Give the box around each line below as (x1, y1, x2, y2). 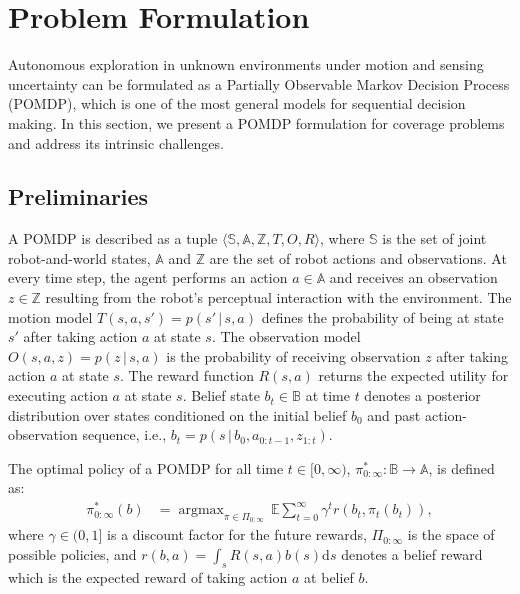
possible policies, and (8, 543, 137, 564)
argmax (178, 503, 224, 518)
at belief (304, 566, 354, 587)
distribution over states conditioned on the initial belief (8, 404, 347, 425)
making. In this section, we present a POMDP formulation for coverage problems (8, 112, 505, 133)
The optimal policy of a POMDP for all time (8, 457, 284, 478)
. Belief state (182, 385, 260, 406)
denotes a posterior (364, 385, 481, 406)
